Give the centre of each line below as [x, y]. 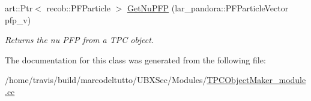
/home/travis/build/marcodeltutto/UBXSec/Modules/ [106, 80]
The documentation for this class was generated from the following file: [135, 59]
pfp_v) [18, 19]
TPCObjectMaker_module [256, 80]
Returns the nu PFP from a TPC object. [80, 40]
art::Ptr [19, 8]
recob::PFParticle [78, 8]
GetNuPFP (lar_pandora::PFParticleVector [208, 8]
